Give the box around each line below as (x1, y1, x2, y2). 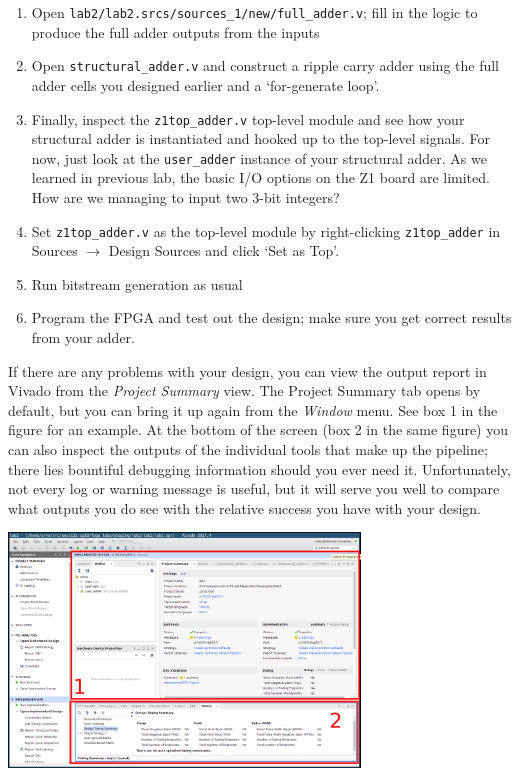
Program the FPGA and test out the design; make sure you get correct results (31, 307, 512, 328)
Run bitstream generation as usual (31, 273, 243, 294)
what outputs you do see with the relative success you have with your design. (8, 497, 482, 518)
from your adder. (31, 327, 135, 348)
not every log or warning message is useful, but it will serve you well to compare (8, 478, 500, 499)
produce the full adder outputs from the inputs (31, 21, 320, 42)
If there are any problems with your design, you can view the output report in (8, 360, 487, 381)
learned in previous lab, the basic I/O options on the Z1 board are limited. (31, 167, 490, 188)
